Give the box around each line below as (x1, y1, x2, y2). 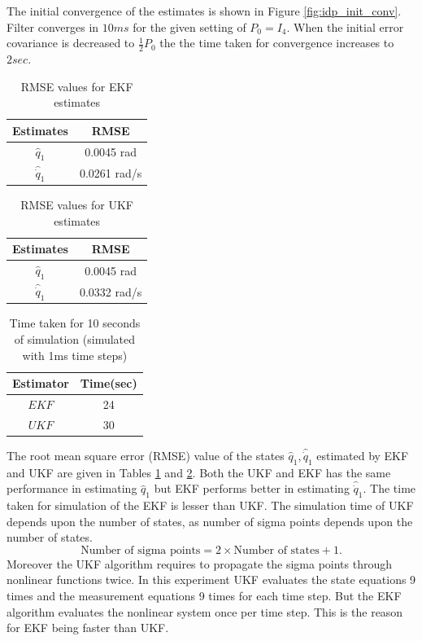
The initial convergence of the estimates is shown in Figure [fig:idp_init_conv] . (7, 2, 402, 19)
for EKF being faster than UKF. (7, 619, 169, 636)
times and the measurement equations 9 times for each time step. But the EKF (7, 587, 402, 604)
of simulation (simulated (14, 330, 136, 347)
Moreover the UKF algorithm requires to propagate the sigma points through (7, 555, 392, 572)
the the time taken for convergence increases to (159, 34, 394, 51)
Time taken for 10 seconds (9, 314, 141, 331)
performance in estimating (7, 480, 137, 497)
